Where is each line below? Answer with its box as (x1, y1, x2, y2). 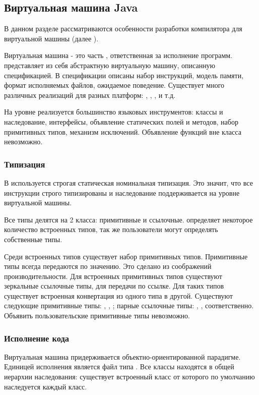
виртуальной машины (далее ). (4, 33, 99, 43)
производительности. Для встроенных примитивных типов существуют (4, 270, 222, 281)
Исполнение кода (4, 331, 69, 344)
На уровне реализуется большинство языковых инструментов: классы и (4, 106, 223, 117)
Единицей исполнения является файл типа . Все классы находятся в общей (4, 361, 234, 372)
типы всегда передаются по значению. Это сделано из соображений (4, 261, 212, 271)
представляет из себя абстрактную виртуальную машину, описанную (4, 60, 216, 70)
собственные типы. (4, 234, 62, 244)
